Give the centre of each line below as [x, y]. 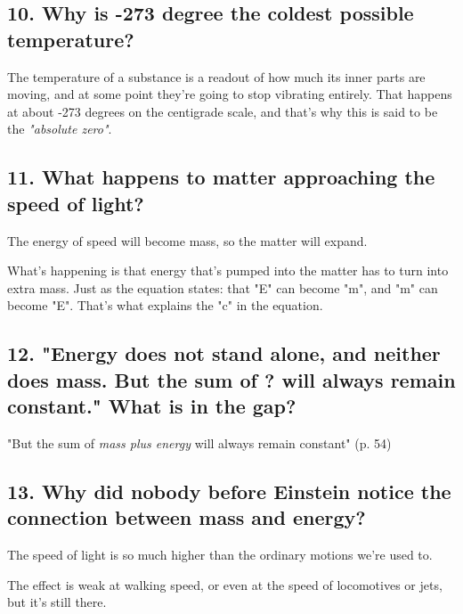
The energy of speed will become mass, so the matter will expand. [187, 240]
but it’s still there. [57, 602]
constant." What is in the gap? [152, 406]
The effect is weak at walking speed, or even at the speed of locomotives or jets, [225, 584]
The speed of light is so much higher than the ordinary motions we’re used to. [220, 555]
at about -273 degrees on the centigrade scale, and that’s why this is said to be [223, 111]
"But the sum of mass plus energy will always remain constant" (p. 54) [199, 442]
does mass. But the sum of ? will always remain [231, 379]
